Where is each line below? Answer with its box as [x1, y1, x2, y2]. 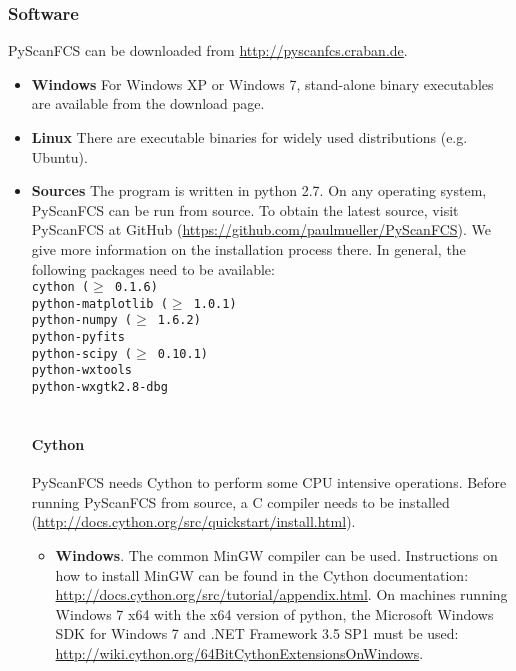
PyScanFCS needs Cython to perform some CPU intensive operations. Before [31, 472, 507, 493]
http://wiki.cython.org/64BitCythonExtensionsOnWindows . [55, 642, 424, 663]
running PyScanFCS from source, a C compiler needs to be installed [31, 491, 450, 512]
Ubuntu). [31, 146, 88, 167]
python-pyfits [31, 330, 125, 345]
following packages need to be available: [31, 258, 275, 279]
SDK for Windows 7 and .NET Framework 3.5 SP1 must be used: [55, 623, 459, 644]
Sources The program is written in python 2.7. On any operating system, [31, 180, 487, 201]
